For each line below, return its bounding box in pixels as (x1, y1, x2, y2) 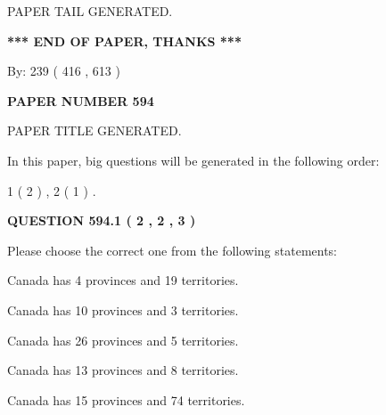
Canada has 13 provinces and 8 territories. (7, 361, 239, 379)
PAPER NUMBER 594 (7, 91, 154, 110)
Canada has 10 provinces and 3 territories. (7, 300, 239, 319)
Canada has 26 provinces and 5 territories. (7, 330, 239, 349)
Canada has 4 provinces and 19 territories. (7, 271, 239, 289)
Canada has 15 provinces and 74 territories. (7, 390, 245, 409)
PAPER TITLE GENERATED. (7, 121, 182, 140)
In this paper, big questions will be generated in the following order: (7, 151, 380, 169)
